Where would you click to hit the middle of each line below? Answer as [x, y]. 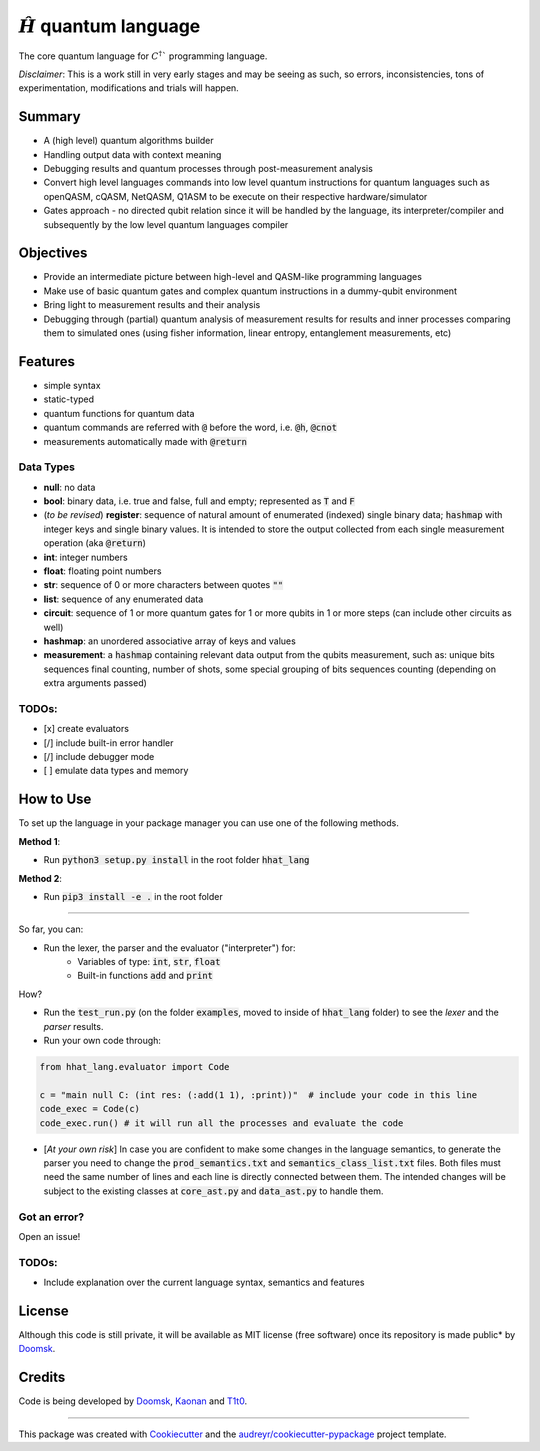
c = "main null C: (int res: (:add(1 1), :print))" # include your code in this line [258, 1094]
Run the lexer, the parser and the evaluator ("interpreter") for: [169, 947]
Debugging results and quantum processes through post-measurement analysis [208, 169]
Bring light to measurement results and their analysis [152, 305]
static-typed [69, 399]
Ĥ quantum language [109, 26]
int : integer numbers [86, 557]
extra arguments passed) [95, 683]
